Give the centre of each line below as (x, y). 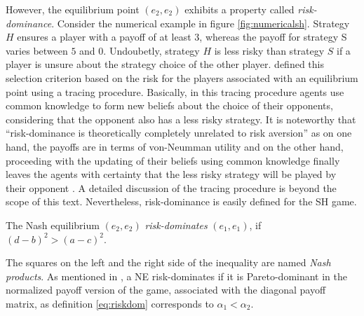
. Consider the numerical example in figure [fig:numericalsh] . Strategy (201, 23)
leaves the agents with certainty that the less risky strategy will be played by (171, 174)
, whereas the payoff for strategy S (273, 37)
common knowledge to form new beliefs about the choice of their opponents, (169, 105)
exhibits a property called (240, 9)
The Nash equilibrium (53, 225)
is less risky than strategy (269, 50)
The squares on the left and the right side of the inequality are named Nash (168, 262)
